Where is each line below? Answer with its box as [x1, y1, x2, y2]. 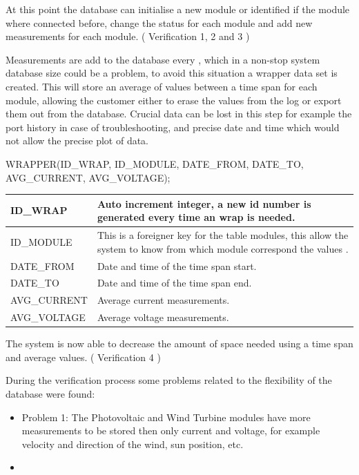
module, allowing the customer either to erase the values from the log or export [6, 93, 342, 107]
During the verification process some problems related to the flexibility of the [6, 373, 332, 387]
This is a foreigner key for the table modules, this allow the [97, 228, 349, 242]
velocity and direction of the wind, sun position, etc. [21, 436, 244, 451]
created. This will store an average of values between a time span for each [6, 79, 318, 93]
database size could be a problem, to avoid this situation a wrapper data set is [6, 66, 338, 80]
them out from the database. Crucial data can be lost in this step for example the [6, 106, 352, 121]
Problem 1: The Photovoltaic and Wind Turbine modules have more [21, 409, 311, 424]
